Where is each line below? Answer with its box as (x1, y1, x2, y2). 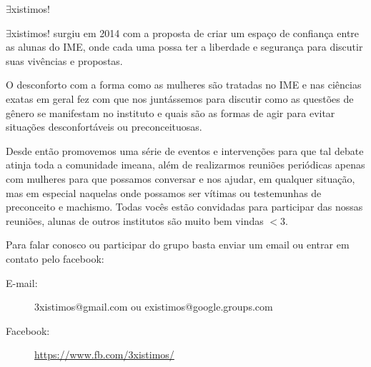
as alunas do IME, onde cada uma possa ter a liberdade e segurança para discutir (6, 39, 363, 54)
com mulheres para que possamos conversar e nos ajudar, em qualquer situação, (6, 171, 355, 186)
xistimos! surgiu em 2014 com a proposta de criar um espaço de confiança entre (11, 25, 360, 40)
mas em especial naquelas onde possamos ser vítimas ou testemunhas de (6, 185, 322, 200)
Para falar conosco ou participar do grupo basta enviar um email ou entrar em (6, 237, 350, 252)
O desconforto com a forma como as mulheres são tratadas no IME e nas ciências (6, 77, 362, 92)
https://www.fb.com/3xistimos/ (34, 347, 174, 362)
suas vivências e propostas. (6, 53, 123, 68)
